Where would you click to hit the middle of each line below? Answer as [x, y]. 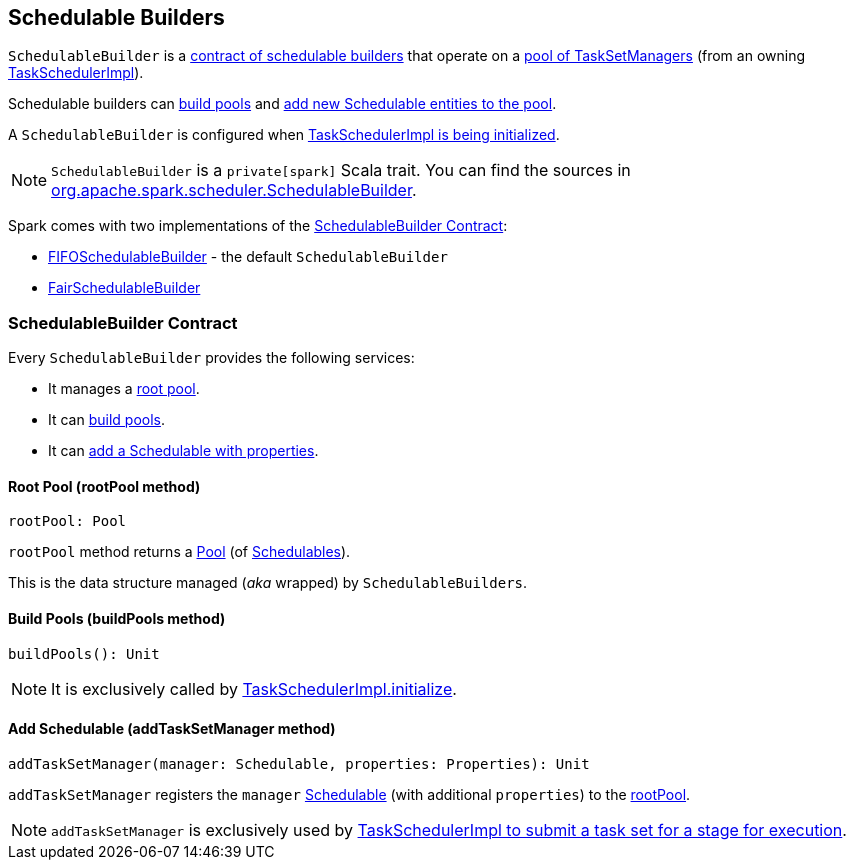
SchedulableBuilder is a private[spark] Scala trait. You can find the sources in [341, 170]
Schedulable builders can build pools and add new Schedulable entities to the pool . [282, 104]
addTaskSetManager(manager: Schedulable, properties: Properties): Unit [299, 763]
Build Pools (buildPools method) [117, 618]
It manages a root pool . [124, 389]
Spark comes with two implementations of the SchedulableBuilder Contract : [258, 226]
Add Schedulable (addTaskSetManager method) [172, 729]
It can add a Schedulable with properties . [183, 451]
